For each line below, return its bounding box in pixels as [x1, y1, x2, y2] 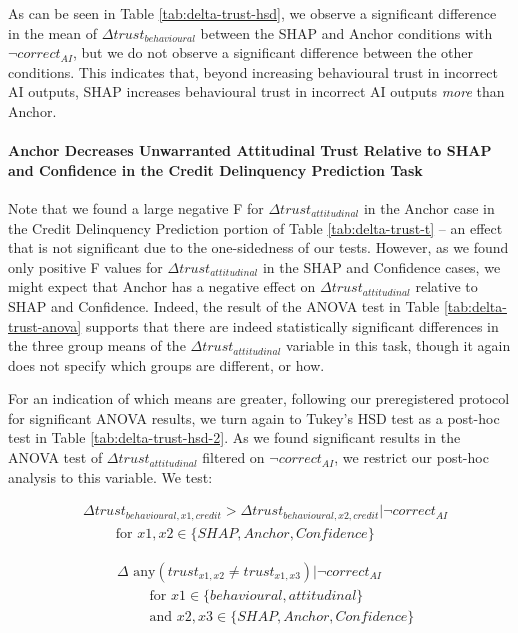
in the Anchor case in [363, 197, 495, 218]
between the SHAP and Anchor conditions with [200, 22, 493, 43]
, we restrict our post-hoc [334, 447, 489, 468]
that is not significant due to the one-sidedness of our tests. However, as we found [8, 237, 509, 258]
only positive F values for [8, 256, 163, 277]
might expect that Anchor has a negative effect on [8, 276, 316, 297]
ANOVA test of [8, 447, 103, 468]
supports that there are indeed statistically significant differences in [85, 315, 499, 336]
